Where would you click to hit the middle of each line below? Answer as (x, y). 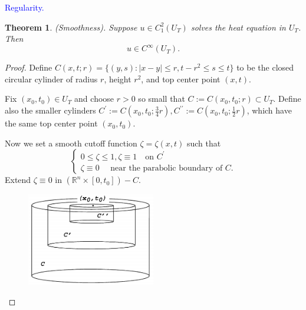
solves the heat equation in (238, 27)
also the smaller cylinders (50, 110)
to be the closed (265, 67)
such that (204, 143)
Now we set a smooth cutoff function (71, 143)
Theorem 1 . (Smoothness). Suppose (71, 27)
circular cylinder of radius (51, 79)
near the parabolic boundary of (167, 169)
